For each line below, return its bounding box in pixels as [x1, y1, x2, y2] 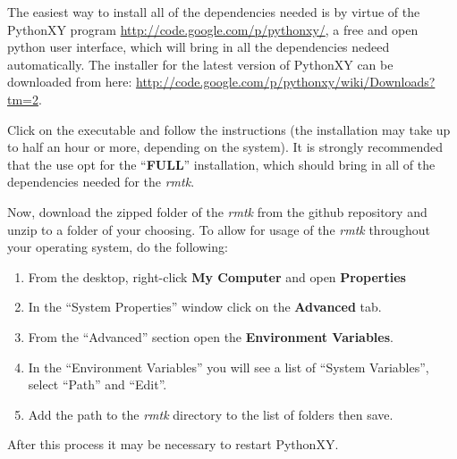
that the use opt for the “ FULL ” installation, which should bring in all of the [7, 154, 436, 173]
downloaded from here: [7, 72, 132, 91]
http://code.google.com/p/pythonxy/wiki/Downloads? [135, 72, 436, 91]
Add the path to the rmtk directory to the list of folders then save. [28, 405, 394, 423]
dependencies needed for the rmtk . [7, 172, 195, 191]
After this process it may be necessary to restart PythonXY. [7, 435, 339, 454]
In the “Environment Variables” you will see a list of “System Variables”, [28, 357, 429, 376]
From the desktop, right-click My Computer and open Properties [28, 267, 406, 286]
